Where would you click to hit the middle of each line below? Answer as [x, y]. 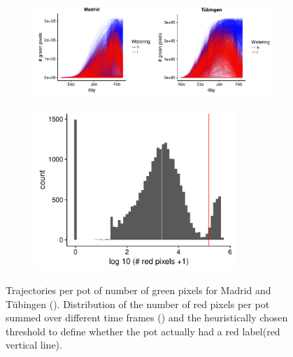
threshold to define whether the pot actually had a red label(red [143, 331]
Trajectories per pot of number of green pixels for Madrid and [138, 290]
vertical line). [34, 345]
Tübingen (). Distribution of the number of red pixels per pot [138, 304]
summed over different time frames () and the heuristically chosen [147, 318]
